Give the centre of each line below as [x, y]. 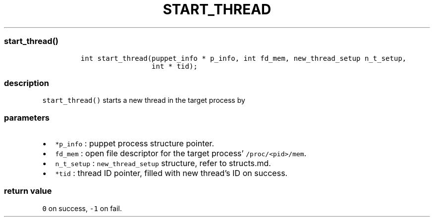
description [27, 83]
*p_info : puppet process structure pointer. [135, 143]
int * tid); [175, 66]
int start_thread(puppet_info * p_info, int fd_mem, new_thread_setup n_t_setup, [244, 58]
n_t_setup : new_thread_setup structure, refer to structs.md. [163, 163]
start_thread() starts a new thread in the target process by [144, 100]
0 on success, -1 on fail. [82, 208]
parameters [27, 117]
